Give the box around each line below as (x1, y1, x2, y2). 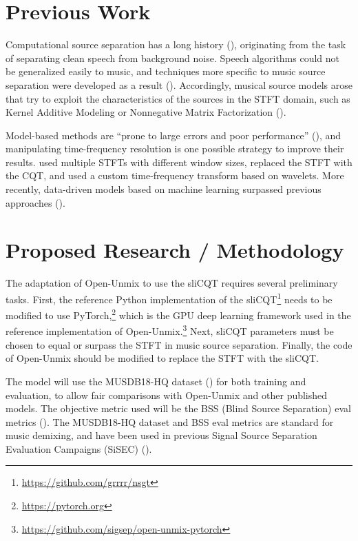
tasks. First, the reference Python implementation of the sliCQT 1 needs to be (6, 289, 333, 306)
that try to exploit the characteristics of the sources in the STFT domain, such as (6, 91, 350, 105)
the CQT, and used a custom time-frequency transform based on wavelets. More (6, 168, 344, 183)
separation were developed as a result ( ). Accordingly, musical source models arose (6, 77, 352, 92)
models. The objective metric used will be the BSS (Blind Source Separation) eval (6, 401, 351, 416)
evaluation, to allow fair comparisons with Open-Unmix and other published (6, 387, 328, 402)
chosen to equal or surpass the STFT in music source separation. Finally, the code (6, 337, 352, 351)
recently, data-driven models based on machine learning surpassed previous (6, 182, 322, 196)
